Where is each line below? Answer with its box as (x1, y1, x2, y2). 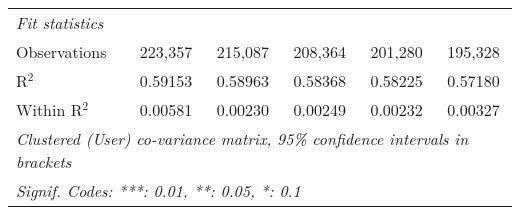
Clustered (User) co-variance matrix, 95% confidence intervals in (16, 127, 469, 150)
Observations (16, 40, 107, 63)
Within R (16, 98, 83, 121)
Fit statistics (16, 11, 104, 34)
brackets (16, 150, 72, 173)
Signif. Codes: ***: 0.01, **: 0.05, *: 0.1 (16, 179, 301, 202)
